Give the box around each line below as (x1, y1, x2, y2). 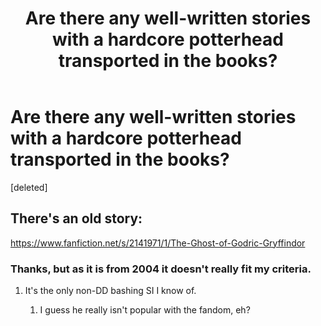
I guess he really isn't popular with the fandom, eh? (39, 304, 251, 316)
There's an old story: (10, 210, 143, 227)
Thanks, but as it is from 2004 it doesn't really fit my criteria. (10, 262, 312, 276)
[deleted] (10, 181, 48, 193)
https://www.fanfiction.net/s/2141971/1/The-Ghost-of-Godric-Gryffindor (10, 237, 306, 249)
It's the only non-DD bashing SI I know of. (24, 285, 197, 297)
